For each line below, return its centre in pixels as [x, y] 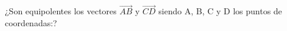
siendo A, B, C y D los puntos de [220, 11]
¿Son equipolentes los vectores [61, 11]
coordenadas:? [31, 22]
